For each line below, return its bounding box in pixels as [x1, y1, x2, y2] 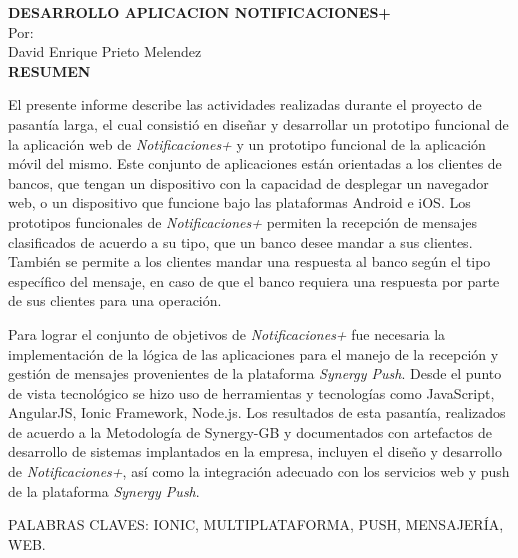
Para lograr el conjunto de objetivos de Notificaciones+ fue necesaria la [8, 323, 446, 344]
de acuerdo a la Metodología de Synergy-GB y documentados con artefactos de [8, 421, 492, 442]
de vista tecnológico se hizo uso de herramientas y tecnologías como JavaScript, [8, 382, 495, 403]
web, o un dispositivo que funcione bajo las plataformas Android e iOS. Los [8, 192, 471, 213]
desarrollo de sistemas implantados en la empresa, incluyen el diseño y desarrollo [8, 441, 502, 462]
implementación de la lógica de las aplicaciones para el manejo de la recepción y [8, 343, 499, 364]
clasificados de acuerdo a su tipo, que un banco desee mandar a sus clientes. [8, 231, 473, 252]
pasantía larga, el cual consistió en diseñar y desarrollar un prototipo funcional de [8, 113, 509, 134]
